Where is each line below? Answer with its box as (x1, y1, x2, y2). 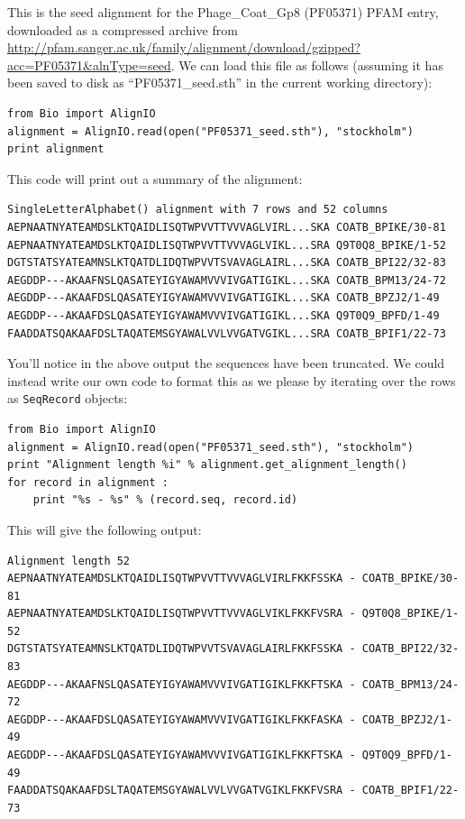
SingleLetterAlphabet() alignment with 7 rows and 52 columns (7, 203, 388, 216)
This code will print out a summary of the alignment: (7, 169, 303, 188)
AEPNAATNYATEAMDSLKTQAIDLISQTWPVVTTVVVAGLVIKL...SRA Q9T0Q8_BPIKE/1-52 (7, 238, 446, 252)
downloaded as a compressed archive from (7, 20, 238, 39)
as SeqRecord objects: (7, 389, 128, 408)
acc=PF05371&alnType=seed (7, 55, 171, 74)
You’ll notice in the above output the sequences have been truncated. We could (7, 354, 445, 373)
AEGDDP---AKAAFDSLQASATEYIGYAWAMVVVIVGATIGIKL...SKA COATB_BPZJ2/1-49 (7, 291, 440, 305)
